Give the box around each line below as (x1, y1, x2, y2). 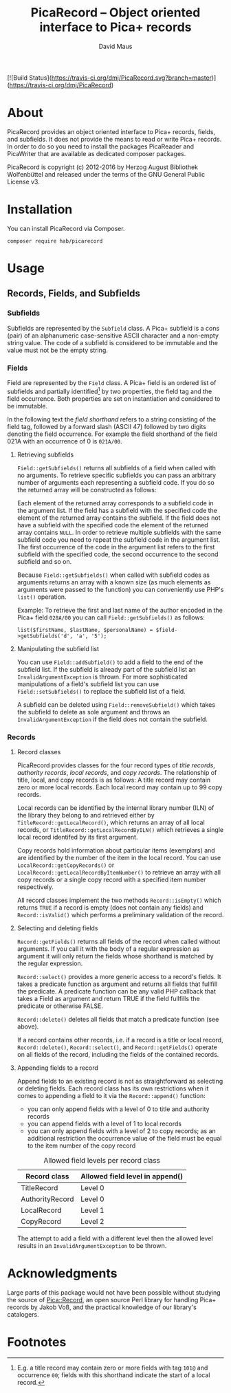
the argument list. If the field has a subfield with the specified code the (16, 506, 218, 514)
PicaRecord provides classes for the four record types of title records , (16, 761, 215, 769)
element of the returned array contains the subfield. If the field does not (16, 514, 221, 522)
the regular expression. (16, 959, 83, 967)
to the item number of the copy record (27, 1141, 136, 1150)
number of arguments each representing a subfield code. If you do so (16, 478, 214, 486)
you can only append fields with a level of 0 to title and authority (27, 1105, 210, 1113)
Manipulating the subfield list (16, 644, 100, 652)
